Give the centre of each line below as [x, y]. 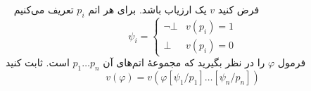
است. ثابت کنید [38, 62]
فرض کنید [239, 9]
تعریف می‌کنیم [44, 9]
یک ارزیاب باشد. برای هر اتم [147, 9]
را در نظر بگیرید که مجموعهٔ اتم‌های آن [184, 62]
